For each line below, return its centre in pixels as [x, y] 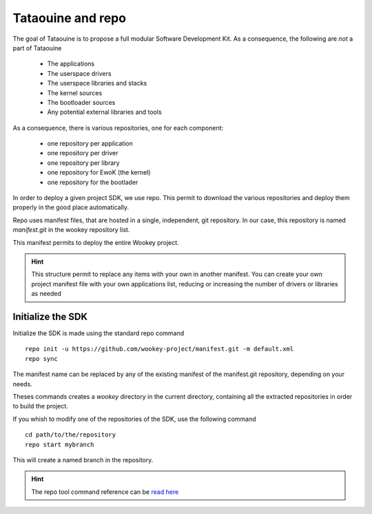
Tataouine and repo [70, 18]
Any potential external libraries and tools [104, 112]
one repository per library [83, 163]
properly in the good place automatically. [71, 208]
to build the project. [41, 406]
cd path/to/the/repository [71, 435]
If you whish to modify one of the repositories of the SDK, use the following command [134, 419]
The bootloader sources [81, 102]
